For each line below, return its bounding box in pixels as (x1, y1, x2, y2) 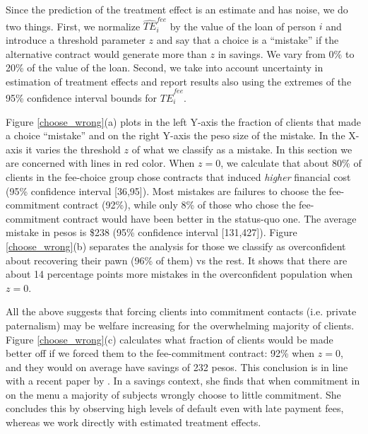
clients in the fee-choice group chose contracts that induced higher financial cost (6, 169, 351, 184)
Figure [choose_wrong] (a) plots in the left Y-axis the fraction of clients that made (6, 114, 362, 129)
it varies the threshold (25, 141, 121, 156)
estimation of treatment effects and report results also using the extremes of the (6, 74, 352, 88)
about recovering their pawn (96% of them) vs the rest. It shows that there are (6, 252, 348, 267)
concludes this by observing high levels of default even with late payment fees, (6, 401, 344, 416)
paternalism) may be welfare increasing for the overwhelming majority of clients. (6, 317, 355, 332)
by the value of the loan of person (170, 18, 316, 33)
